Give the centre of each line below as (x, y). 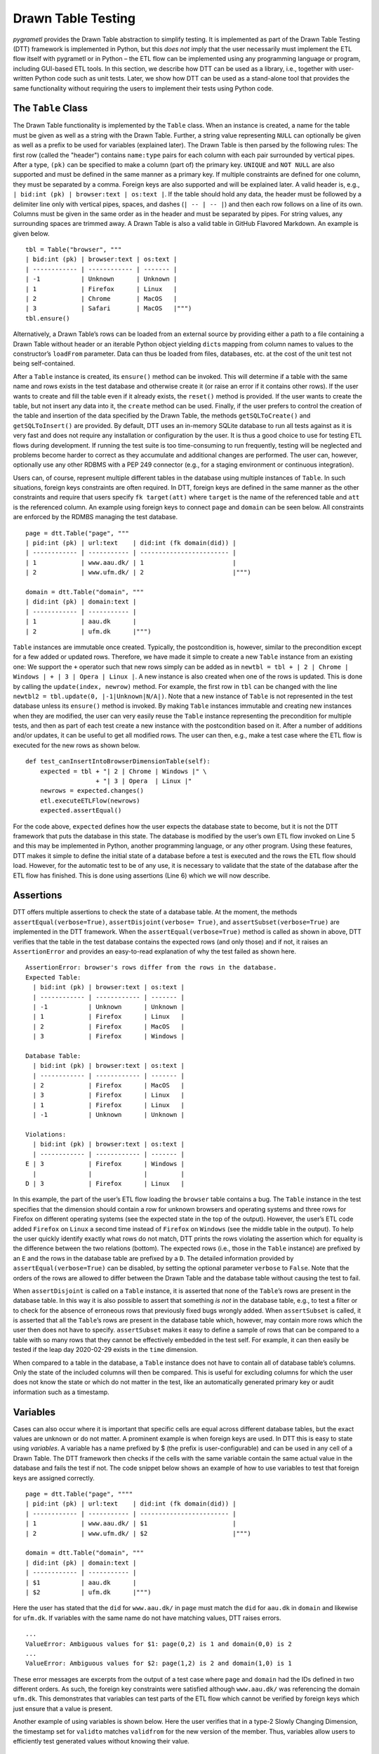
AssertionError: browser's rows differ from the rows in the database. (151, 968)
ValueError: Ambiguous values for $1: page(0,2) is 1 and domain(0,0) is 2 (159, 1644)
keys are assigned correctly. (54, 1478)
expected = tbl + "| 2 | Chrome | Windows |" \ (123, 771)
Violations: (46, 1134)
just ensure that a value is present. (63, 1708)
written (23, 79)
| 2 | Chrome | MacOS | (101, 299)
